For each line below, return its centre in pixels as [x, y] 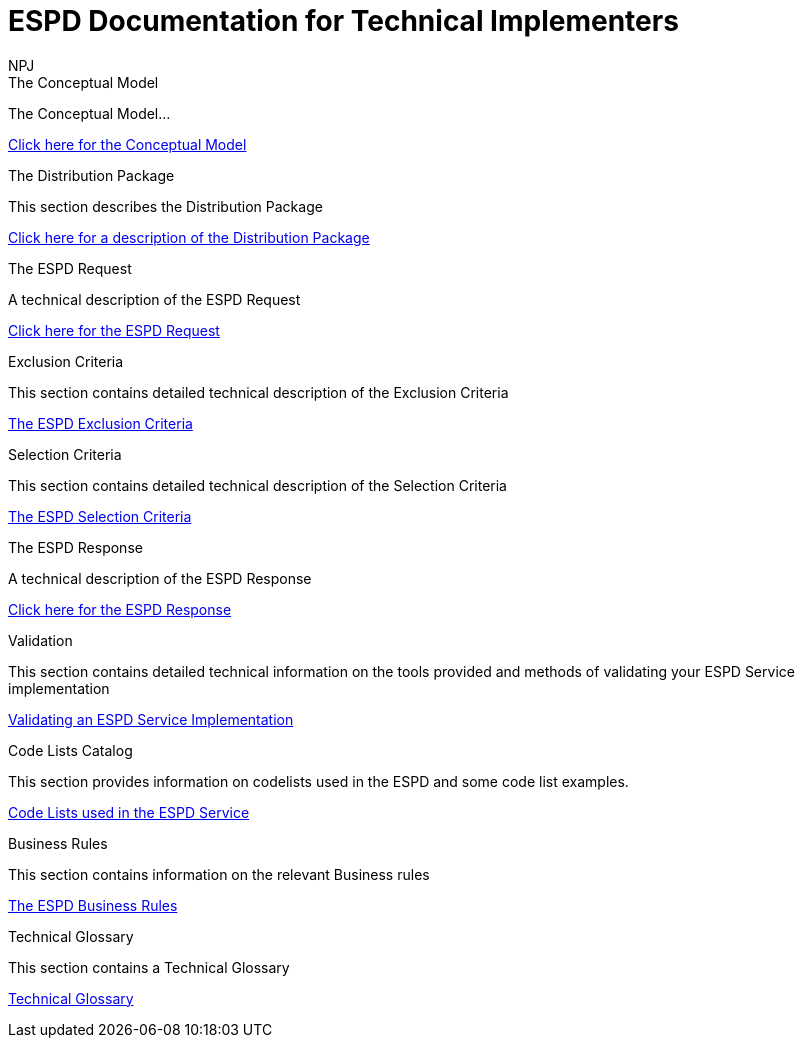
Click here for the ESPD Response [120, 609]
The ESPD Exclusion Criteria [100, 423]
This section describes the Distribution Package [165, 206]
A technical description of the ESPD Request [154, 299]
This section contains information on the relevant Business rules [219, 874]
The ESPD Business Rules [93, 905]
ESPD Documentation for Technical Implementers [343, 21]
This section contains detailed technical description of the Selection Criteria [257, 485]
